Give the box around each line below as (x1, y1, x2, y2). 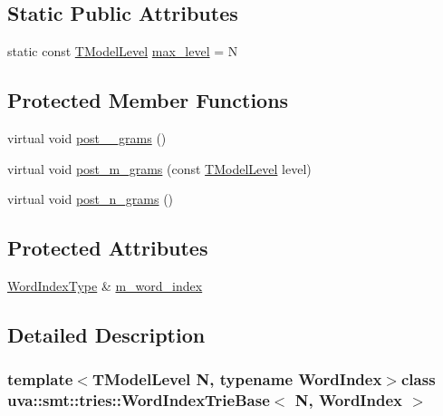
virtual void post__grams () (7, 129, 167, 147)
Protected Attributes (7, 234, 208, 262)
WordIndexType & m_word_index (7, 276, 203, 295)
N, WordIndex (294, 389, 402, 411)
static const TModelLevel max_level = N (7, 42, 238, 61)
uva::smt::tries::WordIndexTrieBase (7, 389, 270, 411)
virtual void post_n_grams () (7, 189, 174, 208)
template (7, 368, 73, 391)
